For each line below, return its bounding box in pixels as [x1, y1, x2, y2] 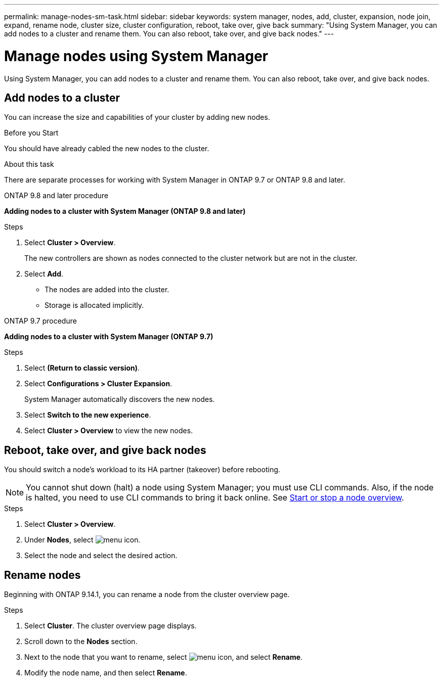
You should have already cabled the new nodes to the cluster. [4, 144, 209, 153]
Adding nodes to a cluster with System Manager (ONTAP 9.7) [4, 332, 213, 341]
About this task [4, 160, 54, 169]
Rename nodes [4, 568, 81, 581]
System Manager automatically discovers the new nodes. [24, 395, 215, 404]
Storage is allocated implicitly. [45, 301, 144, 310]
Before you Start [4, 128, 59, 138]
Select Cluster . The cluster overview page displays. [24, 621, 197, 630]
